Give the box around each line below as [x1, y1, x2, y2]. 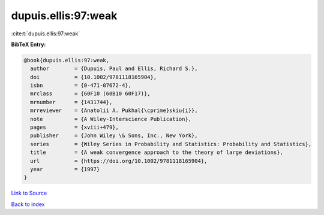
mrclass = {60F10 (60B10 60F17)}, [30, 90, 151, 97]
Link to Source [11, 189, 47, 197]
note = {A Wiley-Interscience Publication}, [30, 116, 192, 122]
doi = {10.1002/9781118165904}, [30, 74, 157, 80]
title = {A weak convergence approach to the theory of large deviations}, [30, 149, 283, 156]
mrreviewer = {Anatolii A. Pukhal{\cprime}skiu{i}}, [30, 107, 198, 114]
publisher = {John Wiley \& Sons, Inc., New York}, [30, 132, 198, 139]
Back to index [11, 201, 45, 208]
